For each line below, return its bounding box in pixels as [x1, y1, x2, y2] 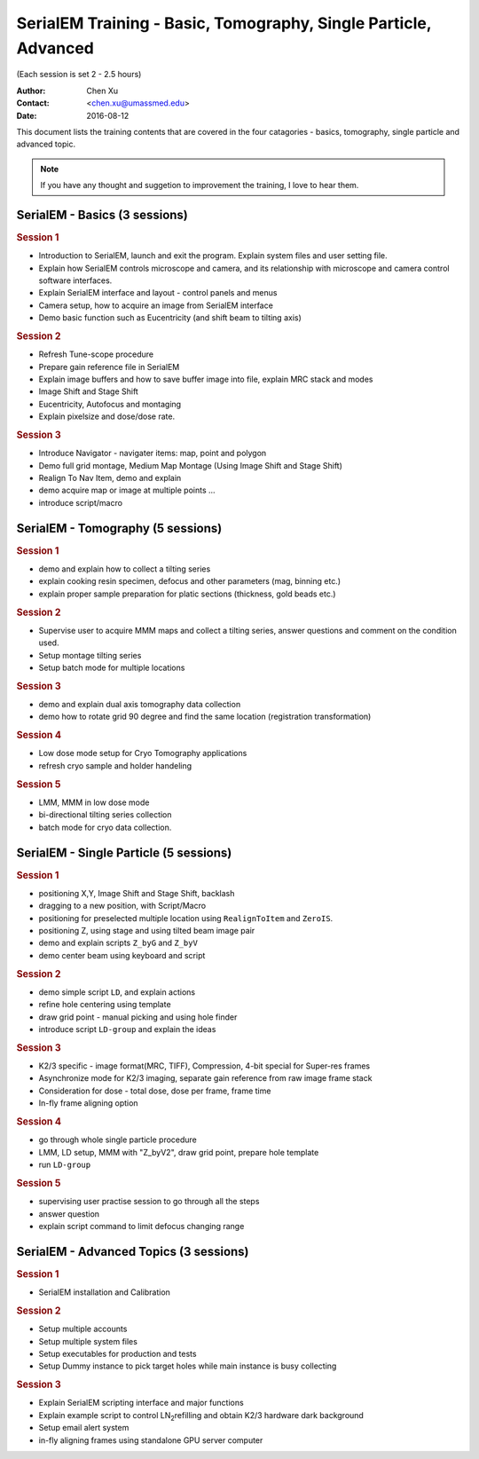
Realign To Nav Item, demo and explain [38, 473, 182, 484]
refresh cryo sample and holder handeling [38, 760, 192, 771]
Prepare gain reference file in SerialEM [38, 361, 180, 372]
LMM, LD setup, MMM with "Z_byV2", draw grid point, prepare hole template [38, 1147, 319, 1157]
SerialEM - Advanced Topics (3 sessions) [16, 1243, 249, 1259]
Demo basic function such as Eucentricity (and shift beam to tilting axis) [38, 312, 302, 323]
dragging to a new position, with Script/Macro [38, 901, 207, 911]
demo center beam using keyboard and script [38, 950, 206, 960]
